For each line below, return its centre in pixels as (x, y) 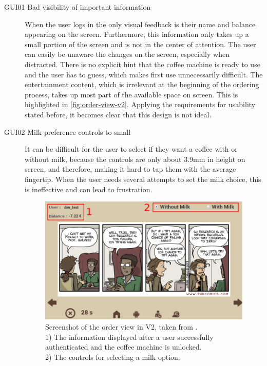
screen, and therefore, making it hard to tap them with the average (130, 169)
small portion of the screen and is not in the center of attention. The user (140, 44)
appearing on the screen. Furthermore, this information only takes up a (137, 34)
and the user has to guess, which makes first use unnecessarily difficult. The (144, 74)
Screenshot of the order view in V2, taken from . (121, 327)
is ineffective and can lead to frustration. (89, 189)
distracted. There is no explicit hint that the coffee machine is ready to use (142, 64)
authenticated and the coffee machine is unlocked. (123, 347)
